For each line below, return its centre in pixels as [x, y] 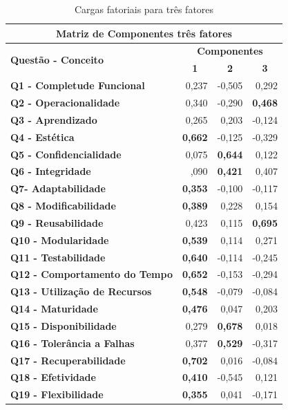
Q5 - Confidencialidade [66, 154]
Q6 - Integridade [51, 171]
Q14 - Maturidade [54, 309]
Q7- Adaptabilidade [58, 188]
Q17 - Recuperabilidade [68, 360]
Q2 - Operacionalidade [65, 102]
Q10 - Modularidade [60, 240]
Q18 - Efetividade [53, 377]
